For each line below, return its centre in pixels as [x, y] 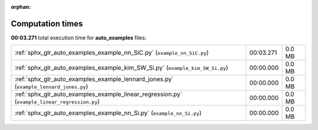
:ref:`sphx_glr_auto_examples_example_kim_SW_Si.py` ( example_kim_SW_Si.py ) [121, 68]
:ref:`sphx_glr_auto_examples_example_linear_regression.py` [98, 94]
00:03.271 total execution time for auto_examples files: [79, 38]
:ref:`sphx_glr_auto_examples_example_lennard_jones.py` [94, 79]
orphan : [21, 7]
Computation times [47, 24]
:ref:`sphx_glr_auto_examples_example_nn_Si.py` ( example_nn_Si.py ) [108, 113]
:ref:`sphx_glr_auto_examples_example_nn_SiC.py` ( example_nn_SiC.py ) [112, 53]
